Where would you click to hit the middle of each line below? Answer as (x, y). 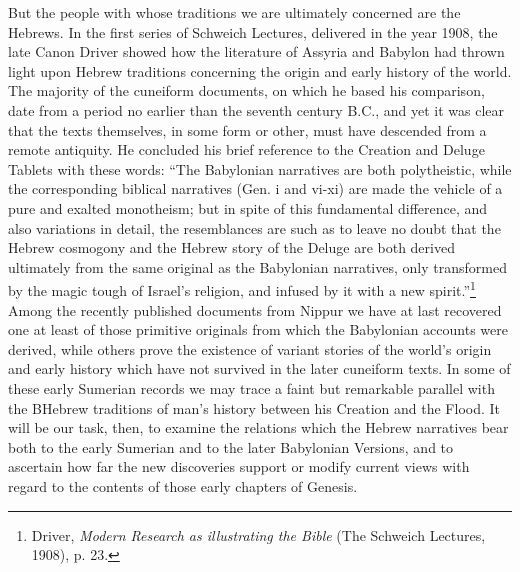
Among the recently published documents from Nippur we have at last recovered (255, 309)
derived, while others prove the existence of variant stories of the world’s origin (250, 348)
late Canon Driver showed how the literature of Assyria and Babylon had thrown (256, 51)
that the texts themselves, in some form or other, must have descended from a (247, 129)
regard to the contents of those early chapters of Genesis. (183, 485)
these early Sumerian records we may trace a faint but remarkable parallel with (251, 387)
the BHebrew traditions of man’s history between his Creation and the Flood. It (254, 407)
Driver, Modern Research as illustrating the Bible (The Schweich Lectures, (258, 534)
